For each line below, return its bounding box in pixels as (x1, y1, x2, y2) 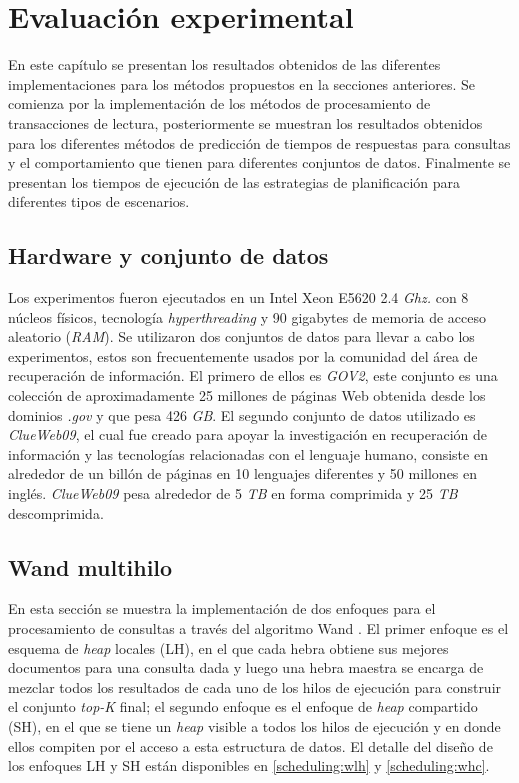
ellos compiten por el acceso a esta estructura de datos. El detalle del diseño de (8, 735, 493, 756)
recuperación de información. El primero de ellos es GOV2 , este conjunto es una (8, 365, 498, 386)
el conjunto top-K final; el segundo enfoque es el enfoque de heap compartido (8, 696, 478, 717)
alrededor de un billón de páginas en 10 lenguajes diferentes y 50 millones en (8, 463, 478, 484)
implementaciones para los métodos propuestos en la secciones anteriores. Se (8, 73, 475, 94)
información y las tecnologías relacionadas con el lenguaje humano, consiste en (8, 443, 488, 464)
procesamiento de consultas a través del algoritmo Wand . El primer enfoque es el (8, 618, 509, 638)
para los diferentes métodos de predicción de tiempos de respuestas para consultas (8, 132, 511, 153)
